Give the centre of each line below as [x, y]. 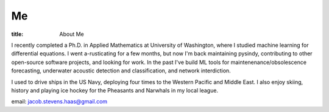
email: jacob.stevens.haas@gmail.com [59, 102]
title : [17, 34]
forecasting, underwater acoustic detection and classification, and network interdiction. [121, 71]
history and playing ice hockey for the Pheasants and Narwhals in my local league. [115, 90]
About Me [72, 34]
